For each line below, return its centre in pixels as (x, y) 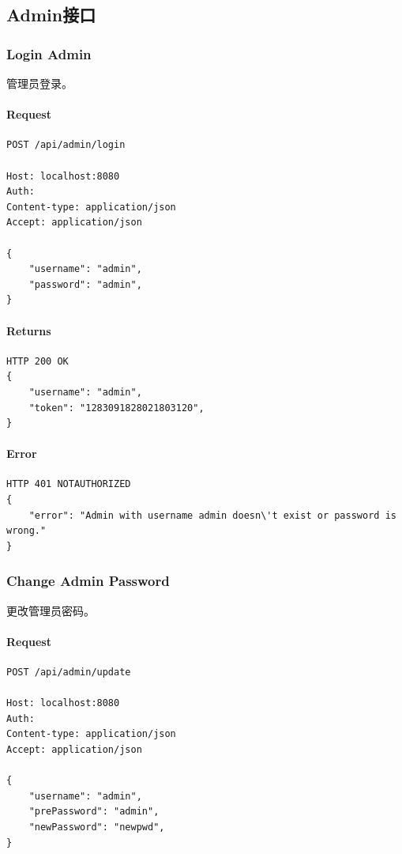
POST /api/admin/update (69, 673)
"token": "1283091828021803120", (116, 408)
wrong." (26, 531)
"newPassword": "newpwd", (97, 827)
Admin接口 (51, 15)
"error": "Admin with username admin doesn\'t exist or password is (212, 515)
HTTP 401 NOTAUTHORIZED (69, 484)
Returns (29, 330)
